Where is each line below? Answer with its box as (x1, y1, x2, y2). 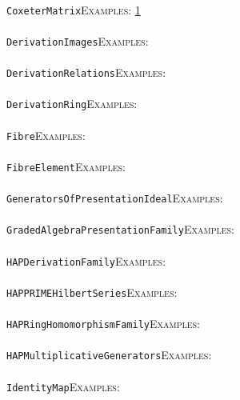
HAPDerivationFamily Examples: (6, 252, 166, 269)
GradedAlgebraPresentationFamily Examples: (6, 221, 234, 238)
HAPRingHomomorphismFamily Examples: (6, 315, 201, 332)
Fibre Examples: (6, 126, 86, 143)
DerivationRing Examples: (6, 95, 138, 112)
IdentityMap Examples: (6, 378, 120, 394)
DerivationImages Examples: (6, 32, 149, 49)
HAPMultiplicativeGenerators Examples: (6, 346, 212, 363)
